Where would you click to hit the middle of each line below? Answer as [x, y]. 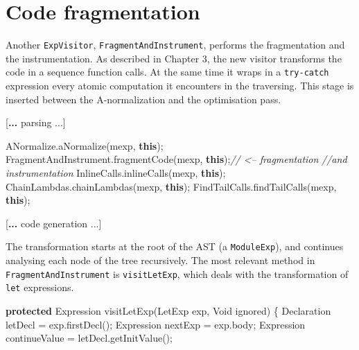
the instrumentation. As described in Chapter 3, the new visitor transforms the [174, 58]
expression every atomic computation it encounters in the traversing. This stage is [180, 86]
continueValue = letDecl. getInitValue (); [89, 338]
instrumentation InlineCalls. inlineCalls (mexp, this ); [116, 173]
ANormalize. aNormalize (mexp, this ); [85, 145]
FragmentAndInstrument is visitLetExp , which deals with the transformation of [177, 273]
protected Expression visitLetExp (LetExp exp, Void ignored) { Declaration [168, 310]
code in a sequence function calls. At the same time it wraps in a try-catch [167, 72]
